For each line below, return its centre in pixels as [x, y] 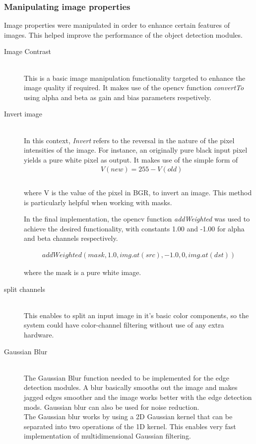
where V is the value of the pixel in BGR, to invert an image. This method [138, 192]
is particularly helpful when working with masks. [98, 202]
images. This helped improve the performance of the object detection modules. [123, 34]
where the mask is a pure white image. [83, 272]
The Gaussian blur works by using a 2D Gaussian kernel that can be [128, 416]
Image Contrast [28, 51]
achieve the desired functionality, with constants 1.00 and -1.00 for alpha [134, 228]
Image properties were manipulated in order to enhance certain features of [117, 25]
